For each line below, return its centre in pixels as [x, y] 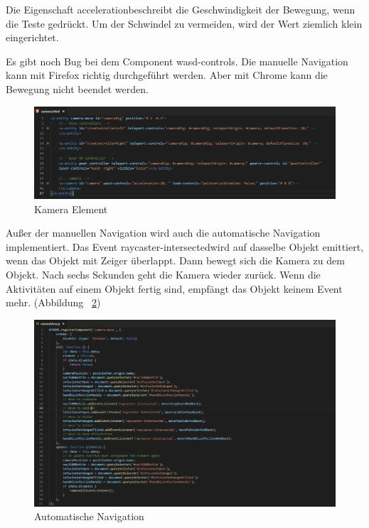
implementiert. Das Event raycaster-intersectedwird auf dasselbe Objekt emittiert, [185, 246]
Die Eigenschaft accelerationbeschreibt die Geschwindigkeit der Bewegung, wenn [181, 9]
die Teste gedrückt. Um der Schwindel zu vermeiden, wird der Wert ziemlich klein [184, 23]
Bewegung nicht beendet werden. [77, 88]
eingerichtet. [32, 37]
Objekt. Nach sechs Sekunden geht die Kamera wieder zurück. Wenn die [163, 274]
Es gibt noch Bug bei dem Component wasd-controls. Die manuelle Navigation [177, 61]
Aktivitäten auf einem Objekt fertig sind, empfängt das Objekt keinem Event [174, 288]
